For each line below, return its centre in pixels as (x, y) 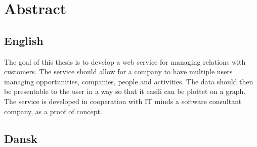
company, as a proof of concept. (53, 111)
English (24, 40)
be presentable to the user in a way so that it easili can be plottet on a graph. (125, 91)
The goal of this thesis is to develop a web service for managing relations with (125, 61)
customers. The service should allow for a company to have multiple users (118, 71)
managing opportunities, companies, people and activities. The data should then (129, 81)
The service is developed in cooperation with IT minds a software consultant (123, 101)
